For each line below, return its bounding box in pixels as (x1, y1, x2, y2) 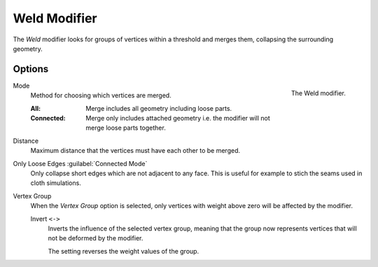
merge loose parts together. (85, 123, 166, 132)
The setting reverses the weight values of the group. (48, 247, 199, 255)
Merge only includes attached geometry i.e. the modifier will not (85, 114, 271, 123)
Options (13, 63, 49, 75)
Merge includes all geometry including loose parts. (85, 104, 232, 112)
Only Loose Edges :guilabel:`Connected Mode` (13, 159, 148, 167)
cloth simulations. (30, 179, 82, 187)
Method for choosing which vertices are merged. (30, 91, 171, 100)
